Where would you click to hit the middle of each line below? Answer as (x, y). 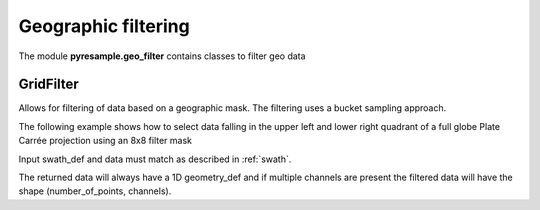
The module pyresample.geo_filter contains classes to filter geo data (162, 56)
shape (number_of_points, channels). (95, 191)
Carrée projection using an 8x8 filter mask (105, 141)
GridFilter (48, 84)
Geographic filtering (104, 26)
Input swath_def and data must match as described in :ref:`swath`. (155, 159)
